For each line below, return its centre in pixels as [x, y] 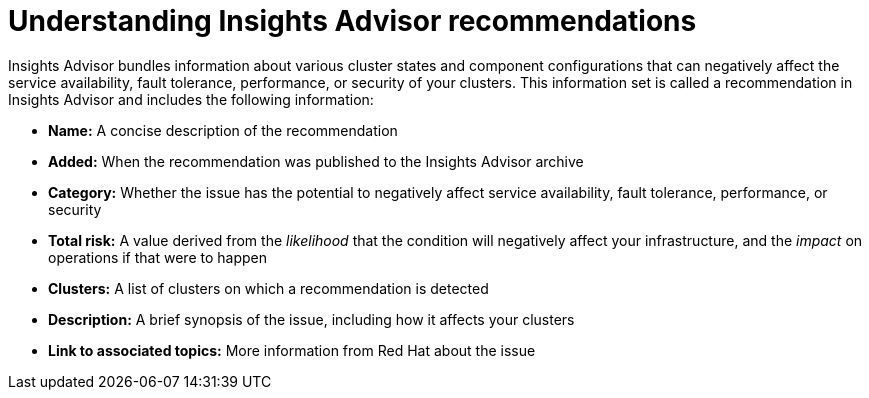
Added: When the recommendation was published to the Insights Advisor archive [316, 161]
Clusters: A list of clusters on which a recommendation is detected [268, 288]
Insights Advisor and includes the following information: [191, 99]
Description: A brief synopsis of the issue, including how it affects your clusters [311, 319]
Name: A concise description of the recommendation [223, 130]
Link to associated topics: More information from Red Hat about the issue [292, 350]
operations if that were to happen [157, 257]
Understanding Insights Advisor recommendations [352, 21]
